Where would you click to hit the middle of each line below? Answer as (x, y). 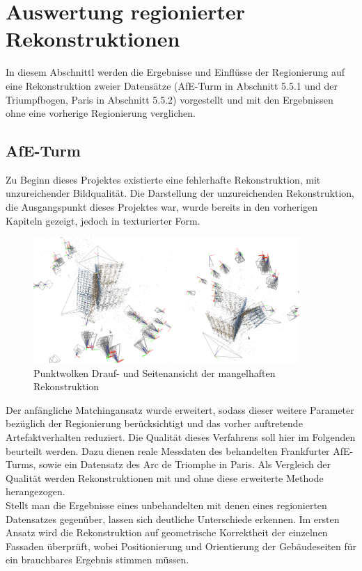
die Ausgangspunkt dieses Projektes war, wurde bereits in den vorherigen (162, 207)
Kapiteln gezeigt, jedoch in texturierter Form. (103, 220)
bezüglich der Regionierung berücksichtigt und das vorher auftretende (154, 423)
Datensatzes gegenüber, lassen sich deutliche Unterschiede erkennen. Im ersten (173, 518)
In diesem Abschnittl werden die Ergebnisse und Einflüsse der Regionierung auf (175, 72)
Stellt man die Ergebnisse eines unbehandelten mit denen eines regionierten (166, 505)
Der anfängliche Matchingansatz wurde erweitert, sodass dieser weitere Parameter (180, 409)
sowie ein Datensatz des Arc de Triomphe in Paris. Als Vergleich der (184, 464)
